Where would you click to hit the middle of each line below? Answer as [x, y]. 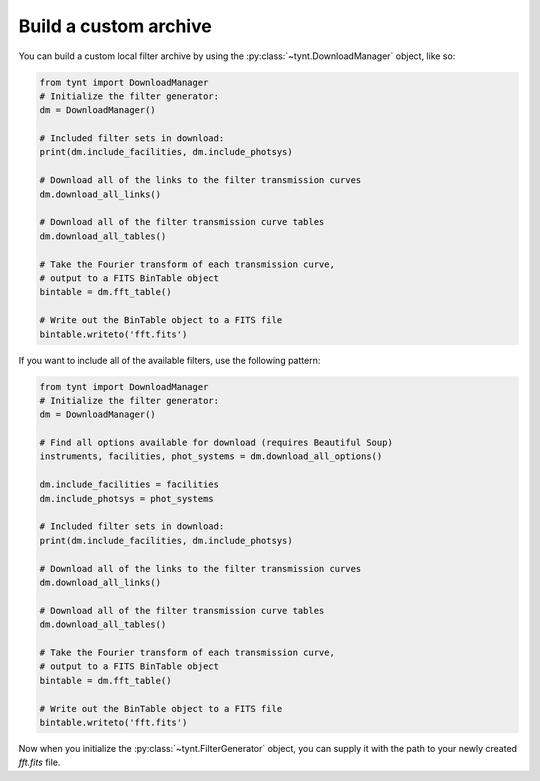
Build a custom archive [115, 26]
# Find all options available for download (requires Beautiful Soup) [216, 443]
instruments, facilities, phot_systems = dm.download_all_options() [211, 456]
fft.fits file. [39, 762]
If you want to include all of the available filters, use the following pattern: [169, 360]
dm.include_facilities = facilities [129, 484]
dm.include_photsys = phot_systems [126, 498]
